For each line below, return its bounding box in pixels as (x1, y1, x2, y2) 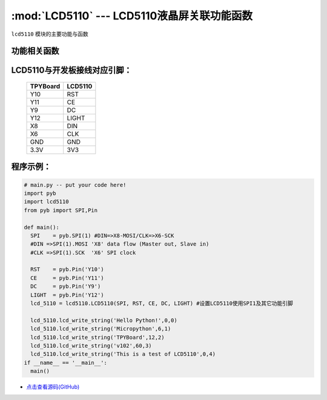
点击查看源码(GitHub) (26, 383, 80, 390)
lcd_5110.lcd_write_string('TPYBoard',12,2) (30, 333, 165, 341)
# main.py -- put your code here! (24, 182, 127, 188)
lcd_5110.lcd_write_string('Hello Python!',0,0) (30, 316, 178, 324)
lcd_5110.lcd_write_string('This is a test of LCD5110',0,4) (30, 351, 216, 358)
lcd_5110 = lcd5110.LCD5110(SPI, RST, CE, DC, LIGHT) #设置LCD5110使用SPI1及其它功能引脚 (30, 300, 293, 307)
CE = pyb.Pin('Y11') (30, 274, 104, 281)
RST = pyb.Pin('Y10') (30, 266, 104, 273)
